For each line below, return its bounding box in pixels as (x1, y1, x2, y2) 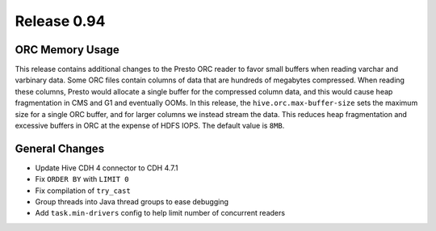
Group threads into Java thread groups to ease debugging (35, 197, 229, 207)
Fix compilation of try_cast (35, 186, 131, 195)
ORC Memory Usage (15, 43, 120, 57)
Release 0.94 (15, 12, 106, 30)
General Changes (15, 141, 105, 155)
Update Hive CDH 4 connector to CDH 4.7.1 (35, 162, 178, 173)
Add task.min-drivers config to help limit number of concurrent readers (35, 208, 286, 218)
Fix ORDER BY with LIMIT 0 (35, 174, 129, 184)
